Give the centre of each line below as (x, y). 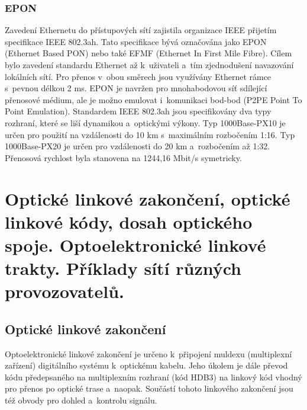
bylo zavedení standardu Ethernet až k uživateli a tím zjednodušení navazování (149, 65)
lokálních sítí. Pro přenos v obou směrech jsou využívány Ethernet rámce (138, 76)
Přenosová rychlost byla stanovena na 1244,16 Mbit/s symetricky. (123, 157)
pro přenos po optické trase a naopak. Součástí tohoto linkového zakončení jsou (149, 388)
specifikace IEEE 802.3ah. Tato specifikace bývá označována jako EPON (136, 41)
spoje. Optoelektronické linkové (135, 244)
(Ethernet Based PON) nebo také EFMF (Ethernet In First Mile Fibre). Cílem (148, 53)
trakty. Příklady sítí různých (123, 268)
